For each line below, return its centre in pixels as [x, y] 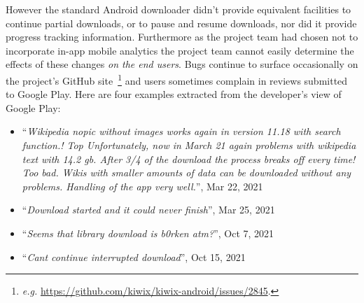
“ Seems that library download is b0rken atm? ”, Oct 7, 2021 [148, 233]
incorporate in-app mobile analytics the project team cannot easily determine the [180, 50]
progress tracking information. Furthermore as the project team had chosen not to [182, 37]
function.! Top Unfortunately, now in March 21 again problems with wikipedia [189, 145]
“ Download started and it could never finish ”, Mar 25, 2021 [148, 210]
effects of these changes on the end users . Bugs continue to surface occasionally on [182, 64]
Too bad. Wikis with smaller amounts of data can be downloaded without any [187, 172]
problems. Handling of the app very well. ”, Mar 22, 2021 [142, 186]
